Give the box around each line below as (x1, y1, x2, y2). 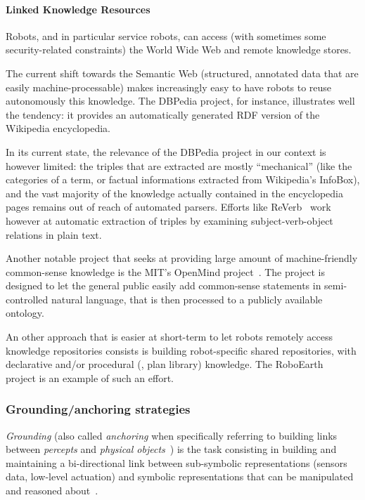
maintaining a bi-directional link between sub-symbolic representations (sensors (6, 455, 347, 470)
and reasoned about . (6, 483, 98, 498)
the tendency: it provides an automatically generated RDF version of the (6, 107, 320, 121)
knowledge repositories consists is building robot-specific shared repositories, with (6, 343, 357, 357)
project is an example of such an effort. (6, 370, 174, 385)
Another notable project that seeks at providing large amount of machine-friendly (6, 251, 358, 265)
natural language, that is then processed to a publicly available (51, 291, 323, 306)
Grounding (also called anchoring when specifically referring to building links (6, 428, 338, 442)
